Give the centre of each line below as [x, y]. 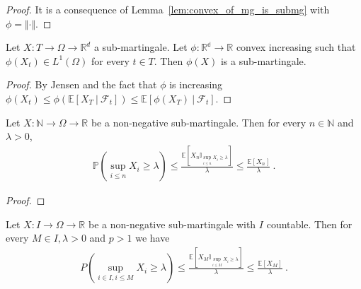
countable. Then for [309, 224]
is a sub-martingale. [263, 60]
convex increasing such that [296, 47]
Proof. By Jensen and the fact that [81, 84]
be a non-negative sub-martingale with [172, 224]
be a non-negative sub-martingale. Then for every [199, 122]
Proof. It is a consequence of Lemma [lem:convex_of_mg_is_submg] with [168, 9]
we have [153, 238]
